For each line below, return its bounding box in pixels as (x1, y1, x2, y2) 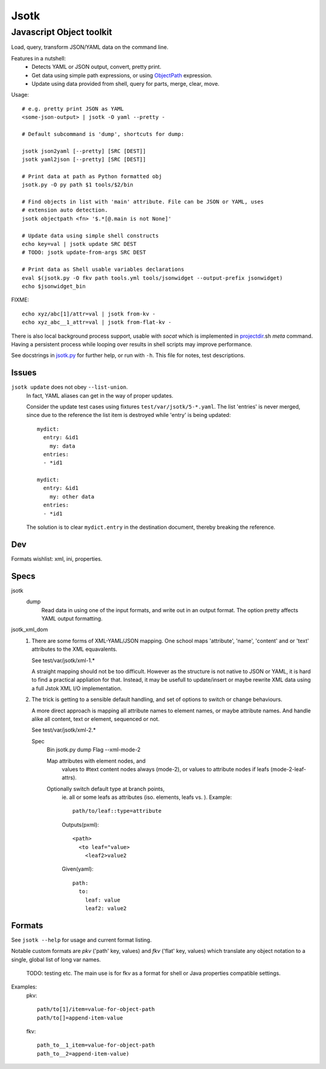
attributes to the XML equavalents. (31, 645, 118, 653)
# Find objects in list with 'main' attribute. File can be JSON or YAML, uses (22, 198, 264, 205)
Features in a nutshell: (11, 54, 66, 62)
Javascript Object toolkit (11, 27, 112, 37)
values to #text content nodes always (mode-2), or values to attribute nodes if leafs (62, 765, 270, 773)
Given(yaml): (62, 865, 94, 873)
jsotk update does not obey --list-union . (11, 384, 128, 391)
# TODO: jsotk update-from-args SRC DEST (22, 249, 146, 256)
